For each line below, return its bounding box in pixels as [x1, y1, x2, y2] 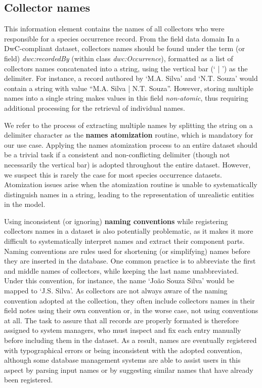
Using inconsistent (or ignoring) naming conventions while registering [4, 215, 228, 226]
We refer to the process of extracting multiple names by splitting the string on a [4, 119, 253, 130]
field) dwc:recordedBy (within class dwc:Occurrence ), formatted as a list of [4, 53, 233, 63]
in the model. [4, 199, 46, 209]
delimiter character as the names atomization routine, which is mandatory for [4, 130, 253, 140]
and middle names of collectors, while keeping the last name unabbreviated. [4, 265, 239, 276]
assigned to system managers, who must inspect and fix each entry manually [4, 325, 241, 335]
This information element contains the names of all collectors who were [4, 23, 225, 34]
